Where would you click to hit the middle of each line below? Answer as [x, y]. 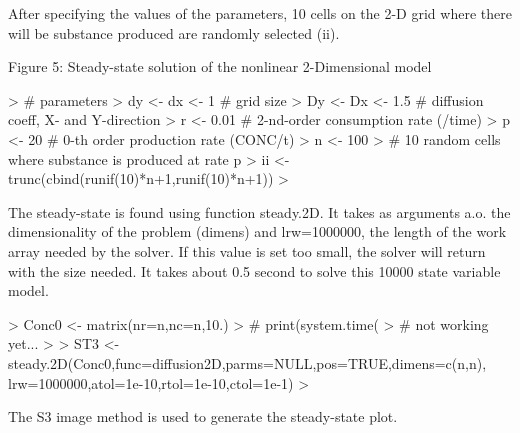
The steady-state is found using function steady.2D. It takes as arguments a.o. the [259, 211]
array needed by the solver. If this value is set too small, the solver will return [247, 250]
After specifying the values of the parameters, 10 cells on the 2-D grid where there [260, 13]
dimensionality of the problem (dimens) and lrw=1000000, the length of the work [257, 231]
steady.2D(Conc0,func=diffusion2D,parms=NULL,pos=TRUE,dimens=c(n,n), [247, 362]
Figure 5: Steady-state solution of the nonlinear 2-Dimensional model [220, 66]
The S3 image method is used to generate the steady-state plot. [203, 416]
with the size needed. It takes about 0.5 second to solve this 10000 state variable [254, 270]
